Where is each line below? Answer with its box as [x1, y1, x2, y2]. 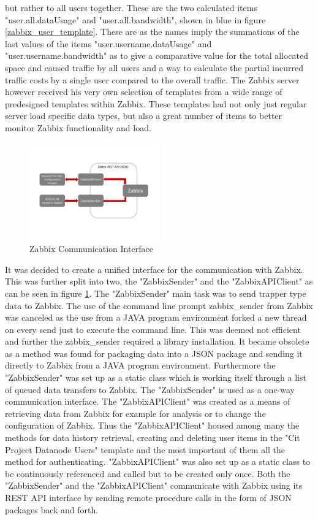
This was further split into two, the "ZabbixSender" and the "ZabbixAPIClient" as [5, 275, 313, 288]
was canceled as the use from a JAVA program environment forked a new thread [5, 311, 307, 324]
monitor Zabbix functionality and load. [5, 121, 151, 134]
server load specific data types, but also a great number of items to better [5, 109, 282, 122]
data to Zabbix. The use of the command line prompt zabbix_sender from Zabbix [5, 299, 313, 312]
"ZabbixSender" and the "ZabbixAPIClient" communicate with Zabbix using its [5, 479, 303, 492]
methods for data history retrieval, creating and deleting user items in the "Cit [5, 431, 300, 444]
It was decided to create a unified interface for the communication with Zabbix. [5, 262, 303, 275]
